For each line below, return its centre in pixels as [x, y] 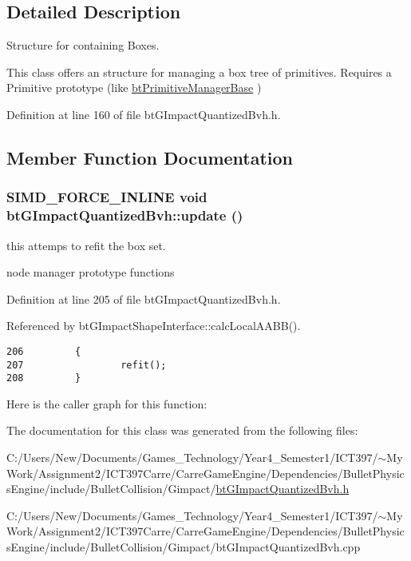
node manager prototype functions [91, 272]
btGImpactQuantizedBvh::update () [125, 215]
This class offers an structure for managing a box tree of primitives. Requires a [199, 72]
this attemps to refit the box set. [86, 245]
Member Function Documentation [150, 157]
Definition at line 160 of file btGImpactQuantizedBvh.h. [144, 114]
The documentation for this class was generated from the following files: [182, 430]
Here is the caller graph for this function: [107, 403]
